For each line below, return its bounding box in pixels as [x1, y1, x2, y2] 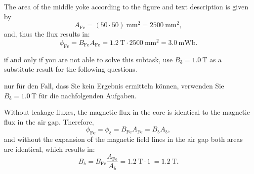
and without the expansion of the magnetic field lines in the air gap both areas [4, 134, 243, 144]
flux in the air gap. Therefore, [4, 116, 94, 127]
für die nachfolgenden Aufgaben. [39, 90, 137, 100]
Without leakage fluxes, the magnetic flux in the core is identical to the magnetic [4, 107, 250, 117]
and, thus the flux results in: [4, 29, 90, 39]
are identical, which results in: [4, 143, 95, 154]
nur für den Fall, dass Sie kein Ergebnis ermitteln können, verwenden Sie [4, 80, 224, 90]
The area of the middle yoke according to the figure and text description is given [4, 1, 249, 11]
